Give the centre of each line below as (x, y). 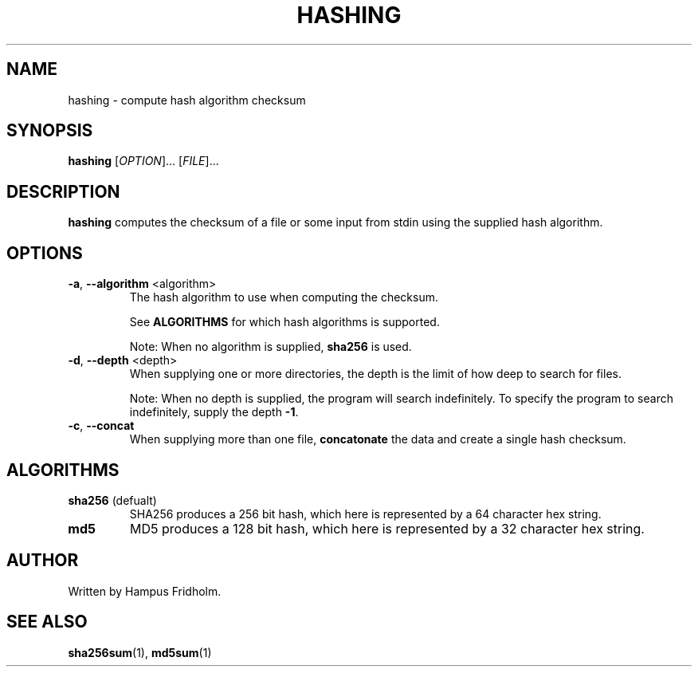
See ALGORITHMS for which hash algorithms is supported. (284, 322)
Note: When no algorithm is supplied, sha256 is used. (271, 347)
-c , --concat (101, 426)
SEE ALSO (47, 622)
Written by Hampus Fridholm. (145, 591)
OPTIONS (45, 253)
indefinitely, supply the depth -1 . (214, 412)
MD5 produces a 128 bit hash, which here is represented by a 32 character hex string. (387, 528)
